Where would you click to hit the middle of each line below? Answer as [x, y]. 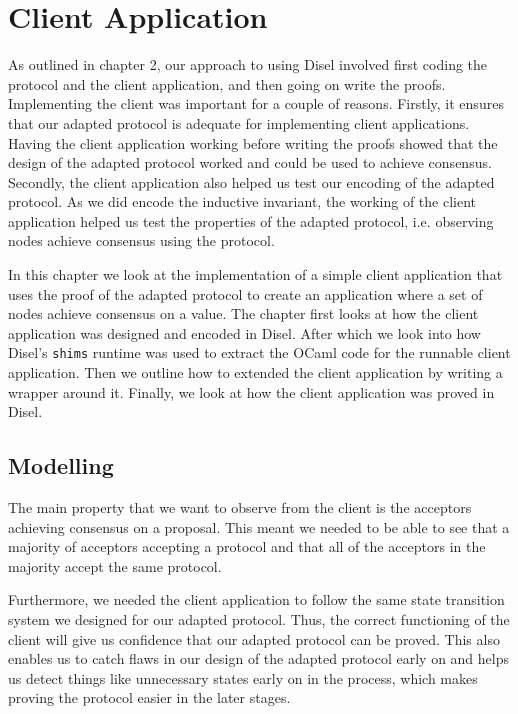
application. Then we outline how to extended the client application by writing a [255, 372]
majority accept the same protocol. [115, 565]
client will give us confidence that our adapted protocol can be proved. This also [254, 638]
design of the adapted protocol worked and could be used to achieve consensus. [250, 162]
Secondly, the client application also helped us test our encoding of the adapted [251, 181]
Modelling [61, 465]
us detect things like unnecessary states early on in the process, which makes [243, 677]
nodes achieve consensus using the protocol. [141, 240]
